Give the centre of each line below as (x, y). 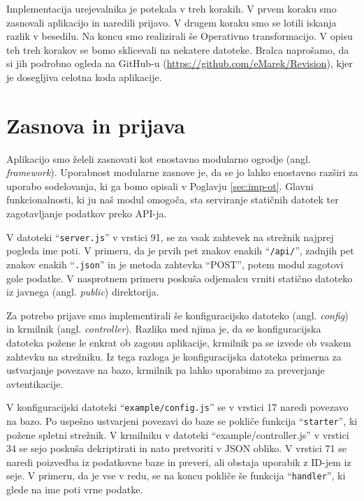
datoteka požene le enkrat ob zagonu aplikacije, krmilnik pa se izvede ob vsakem (179, 342)
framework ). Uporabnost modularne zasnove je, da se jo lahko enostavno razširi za (182, 172)
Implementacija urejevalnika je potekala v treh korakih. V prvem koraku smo (172, 8)
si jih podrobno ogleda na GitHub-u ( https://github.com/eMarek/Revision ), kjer (180, 63)
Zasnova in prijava (96, 125)
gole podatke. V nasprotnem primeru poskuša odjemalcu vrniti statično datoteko (180, 278)
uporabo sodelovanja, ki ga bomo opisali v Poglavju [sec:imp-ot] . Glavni (160, 186)
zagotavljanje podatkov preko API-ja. (87, 213)
